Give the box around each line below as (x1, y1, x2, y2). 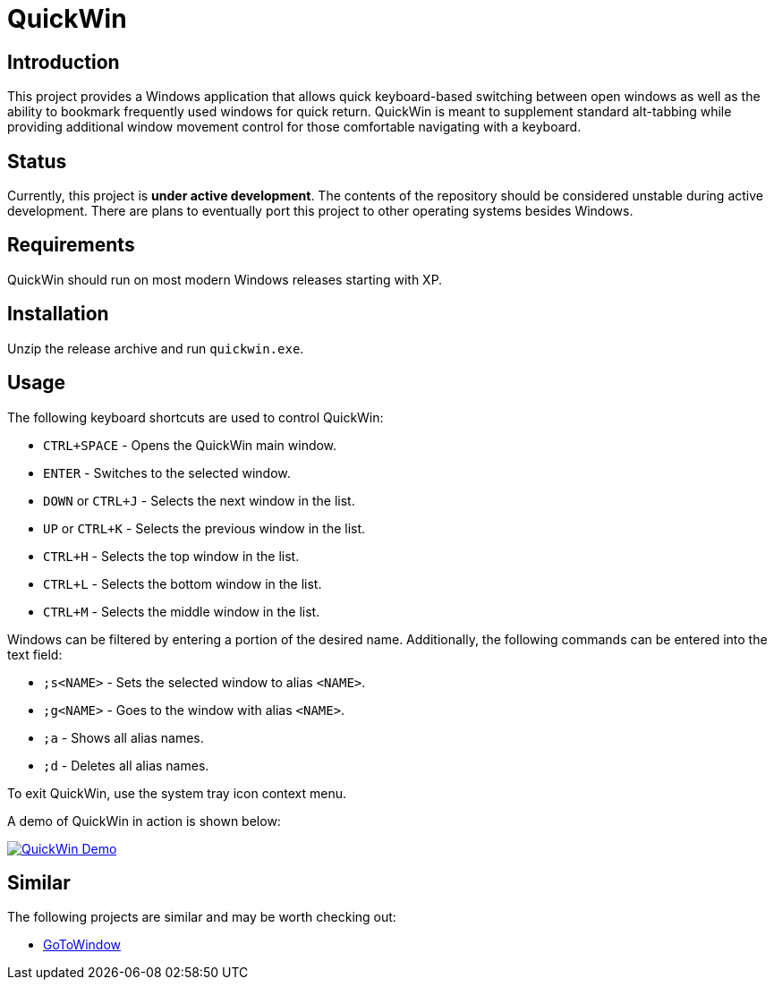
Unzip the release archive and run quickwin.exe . (7, 340, 304, 356)
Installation (7, 302, 109, 326)
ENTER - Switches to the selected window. (43, 464, 291, 481)
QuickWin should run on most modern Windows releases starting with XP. (7, 271, 443, 287)
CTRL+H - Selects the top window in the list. (43, 548, 300, 564)
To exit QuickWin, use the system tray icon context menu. (7, 785, 347, 801)
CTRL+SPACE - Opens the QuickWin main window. (43, 437, 337, 453)
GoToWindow (43, 937, 122, 953)
